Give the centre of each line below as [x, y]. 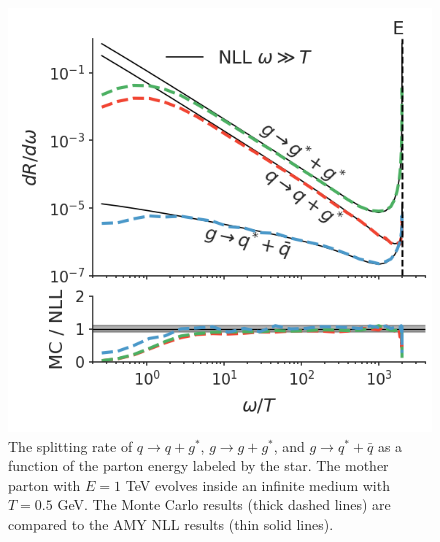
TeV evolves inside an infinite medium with [257, 484]
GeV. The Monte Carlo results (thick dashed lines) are [224, 504]
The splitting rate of [70, 445]
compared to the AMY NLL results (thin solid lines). [171, 523]
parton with [44, 484]
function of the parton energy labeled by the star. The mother [198, 465]
